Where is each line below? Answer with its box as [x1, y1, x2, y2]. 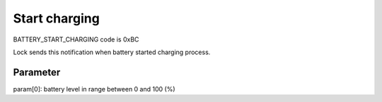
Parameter [13, 66, 61, 78]
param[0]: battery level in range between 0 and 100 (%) [13, 84, 176, 93]
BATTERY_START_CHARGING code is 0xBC [13, 35, 139, 44]
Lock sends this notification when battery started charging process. [13, 48, 211, 56]
